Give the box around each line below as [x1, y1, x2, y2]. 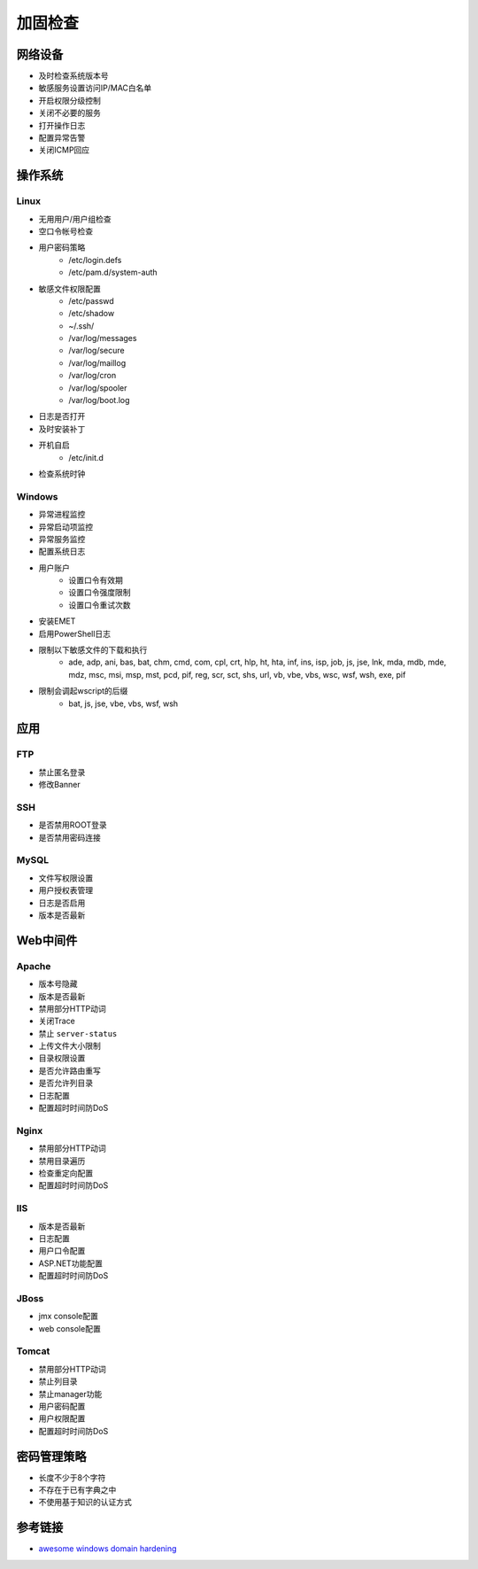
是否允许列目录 [38, 1077, 93, 1089]
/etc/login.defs [68, 254, 122, 265]
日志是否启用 [38, 897, 86, 908]
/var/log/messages [68, 333, 137, 344]
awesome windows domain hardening [38, 1543, 177, 1554]
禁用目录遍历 [38, 1155, 86, 1166]
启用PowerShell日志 [38, 628, 111, 639]
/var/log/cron [68, 370, 117, 381]
